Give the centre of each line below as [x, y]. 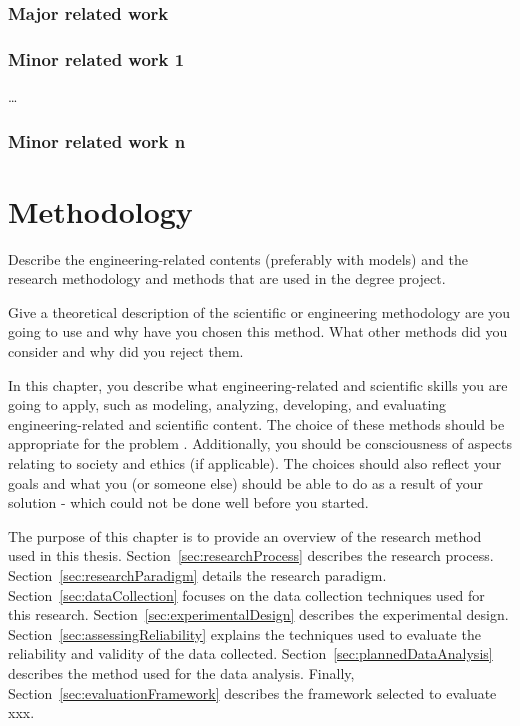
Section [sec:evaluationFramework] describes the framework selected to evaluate [252, 692]
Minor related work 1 [96, 58]
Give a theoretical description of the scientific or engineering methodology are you [259, 311]
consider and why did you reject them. [126, 351]
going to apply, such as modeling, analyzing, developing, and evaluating [227, 404]
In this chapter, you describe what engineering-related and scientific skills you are [258, 384]
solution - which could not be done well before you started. [188, 502]
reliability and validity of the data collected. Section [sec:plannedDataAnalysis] [250, 653]
